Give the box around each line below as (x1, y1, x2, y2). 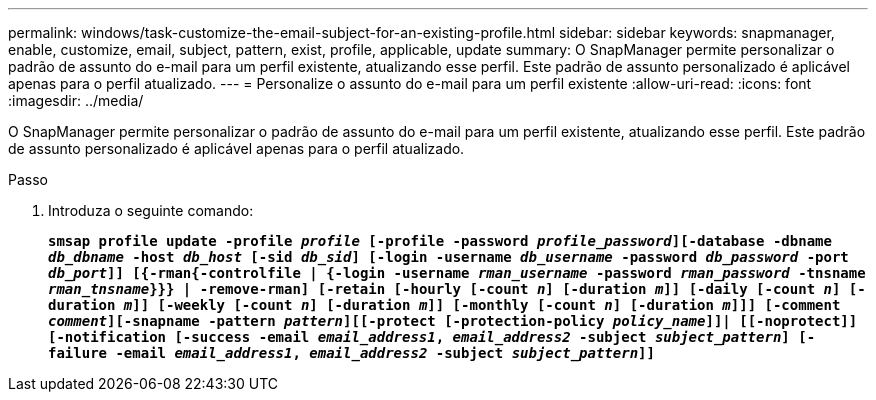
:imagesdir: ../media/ (8, 92, 144, 109)
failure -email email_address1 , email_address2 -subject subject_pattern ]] (48, 345, 655, 361)
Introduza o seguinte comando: (48, 202, 254, 219)
